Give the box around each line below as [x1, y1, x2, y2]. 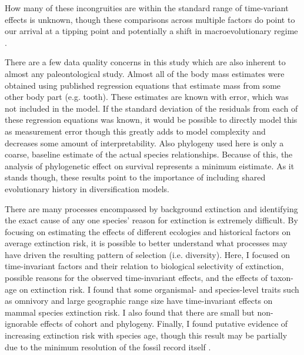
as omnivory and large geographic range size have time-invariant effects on [5, 294, 273, 307]
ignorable [5, 317, 38, 330]
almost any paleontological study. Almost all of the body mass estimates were [5, 67, 285, 79]
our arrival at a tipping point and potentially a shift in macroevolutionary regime [5, 25, 298, 37]
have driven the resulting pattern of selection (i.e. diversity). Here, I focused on [5, 248, 290, 260]
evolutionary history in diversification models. [5, 182, 169, 195]
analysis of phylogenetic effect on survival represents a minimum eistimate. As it [5, 159, 295, 172]
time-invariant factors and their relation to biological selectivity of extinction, [5, 260, 284, 272]
